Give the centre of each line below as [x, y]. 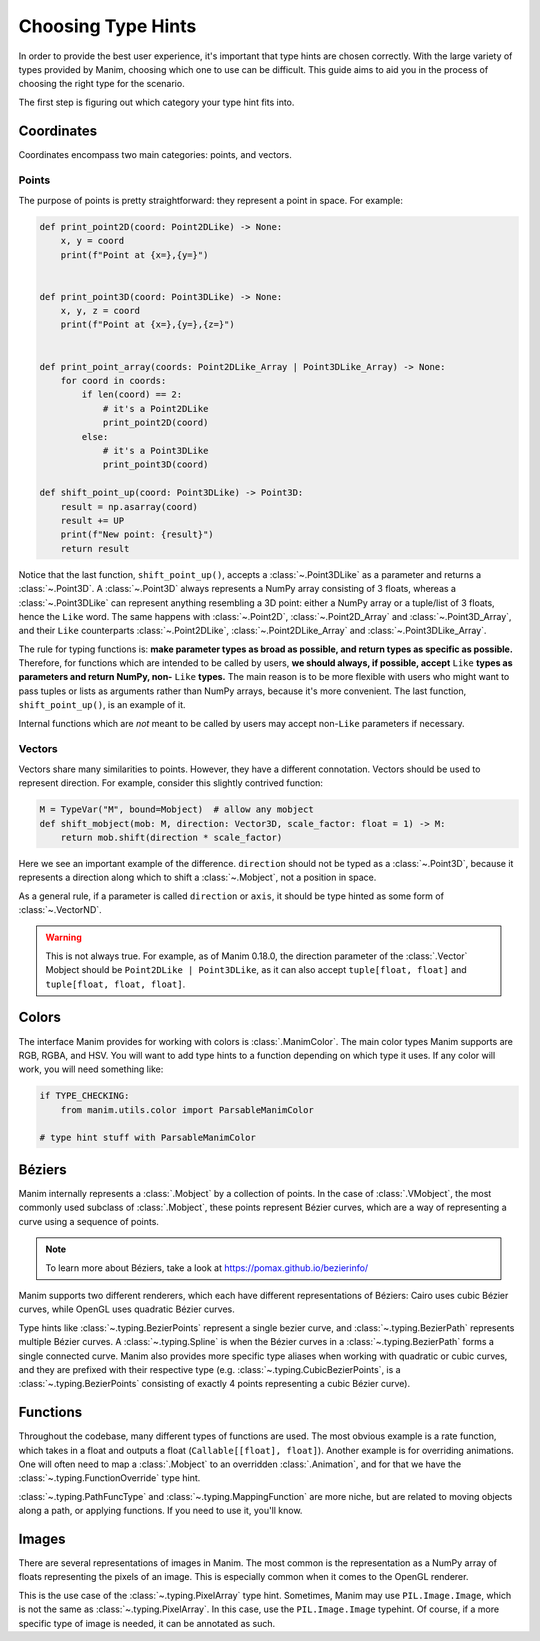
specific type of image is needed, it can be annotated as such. [147, 1623]
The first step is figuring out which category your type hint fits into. [156, 102]
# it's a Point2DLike [155, 408]
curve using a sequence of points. [89, 1221]
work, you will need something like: [91, 1069]
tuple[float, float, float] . [115, 984]
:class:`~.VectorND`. [60, 910]
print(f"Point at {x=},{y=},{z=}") [147, 324]
